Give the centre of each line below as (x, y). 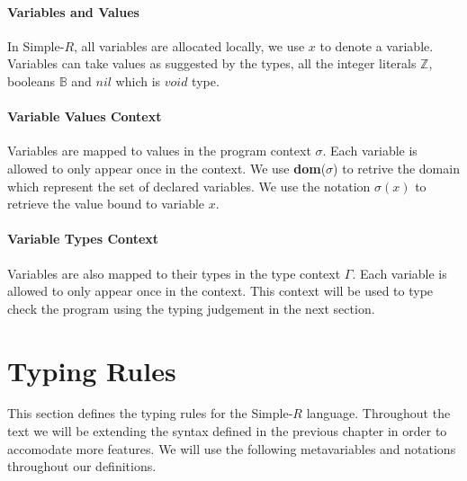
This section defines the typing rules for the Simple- (150, 413)
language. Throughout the (378, 413)
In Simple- (36, 45)
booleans (31, 80)
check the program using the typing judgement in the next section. (191, 308)
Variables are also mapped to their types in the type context (174, 273)
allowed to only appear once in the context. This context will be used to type (220, 291)
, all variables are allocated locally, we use (189, 45)
